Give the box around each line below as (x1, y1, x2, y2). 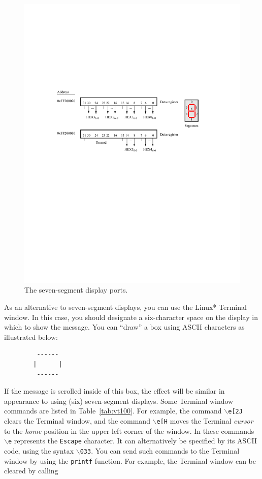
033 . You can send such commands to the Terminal (80, 445, 240, 456)
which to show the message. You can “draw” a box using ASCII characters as (4, 322, 245, 332)
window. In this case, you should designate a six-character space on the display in (4, 311, 258, 322)
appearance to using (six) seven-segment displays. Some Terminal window (4, 395, 234, 406)
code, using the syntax (4, 445, 74, 456)
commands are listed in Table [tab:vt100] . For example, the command (4, 405, 222, 416)
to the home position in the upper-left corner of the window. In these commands (4, 425, 254, 436)
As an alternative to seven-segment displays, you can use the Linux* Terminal (4, 302, 247, 312)
